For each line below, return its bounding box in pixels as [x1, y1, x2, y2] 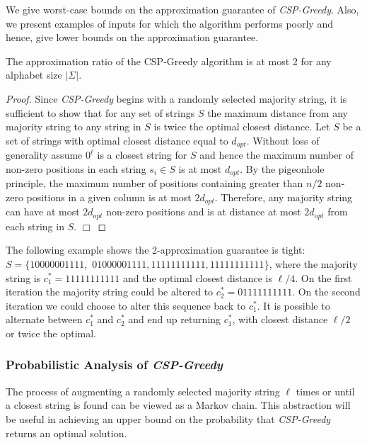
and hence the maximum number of [199, 147, 354, 162]
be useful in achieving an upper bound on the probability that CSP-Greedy [6, 411, 331, 426]
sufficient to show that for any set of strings [6, 105, 195, 120]
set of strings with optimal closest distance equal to [6, 133, 228, 147]
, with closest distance [232, 312, 328, 327]
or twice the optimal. [6, 325, 96, 340]
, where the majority [269, 256, 358, 271]
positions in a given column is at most [26, 189, 192, 204]
